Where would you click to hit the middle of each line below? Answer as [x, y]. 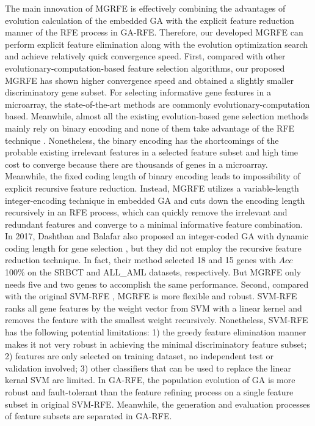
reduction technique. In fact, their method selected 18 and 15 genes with [140, 260]
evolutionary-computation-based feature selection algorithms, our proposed [145, 68]
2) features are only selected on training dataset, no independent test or [139, 356]
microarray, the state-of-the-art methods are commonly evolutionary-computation [157, 104]
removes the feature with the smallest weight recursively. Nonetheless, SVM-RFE [157, 320]
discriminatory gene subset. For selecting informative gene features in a [138, 92]
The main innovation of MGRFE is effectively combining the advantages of [145, 8]
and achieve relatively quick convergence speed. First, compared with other [145, 56]
